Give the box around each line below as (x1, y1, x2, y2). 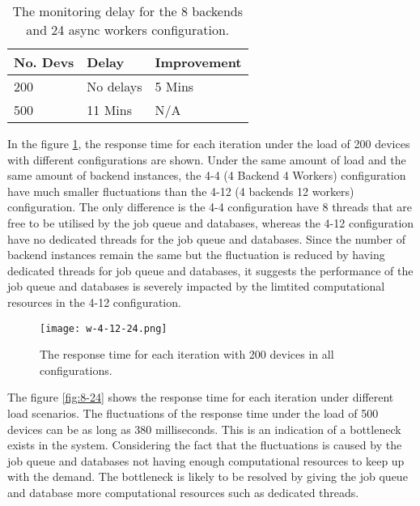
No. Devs (14, 53, 74, 71)
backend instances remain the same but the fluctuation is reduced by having (7, 246, 385, 263)
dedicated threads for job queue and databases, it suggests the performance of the (7, 262, 414, 279)
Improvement (155, 53, 242, 71)
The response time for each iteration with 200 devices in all (40, 346, 334, 363)
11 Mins (87, 100, 133, 119)
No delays (87, 77, 142, 96)
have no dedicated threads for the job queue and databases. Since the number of (7, 230, 405, 247)
